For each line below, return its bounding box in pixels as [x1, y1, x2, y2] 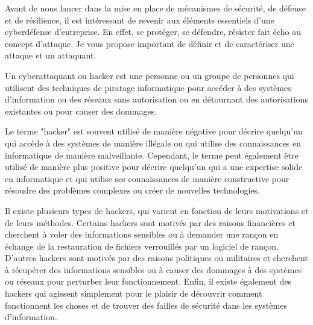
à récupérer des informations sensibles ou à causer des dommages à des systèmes [5, 263, 302, 276]
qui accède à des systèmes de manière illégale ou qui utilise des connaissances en [5, 136, 302, 149]
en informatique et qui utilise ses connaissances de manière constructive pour [5, 172, 289, 185]
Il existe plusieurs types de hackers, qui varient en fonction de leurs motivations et [5, 204, 309, 216]
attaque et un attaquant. [5, 49, 96, 62]
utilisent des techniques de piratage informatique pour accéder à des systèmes [5, 81, 291, 93]
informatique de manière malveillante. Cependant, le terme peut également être [5, 148, 299, 161]
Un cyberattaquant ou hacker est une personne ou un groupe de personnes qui [5, 69, 294, 81]
